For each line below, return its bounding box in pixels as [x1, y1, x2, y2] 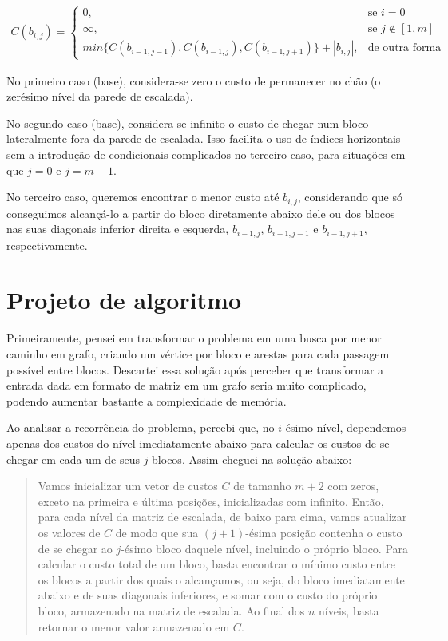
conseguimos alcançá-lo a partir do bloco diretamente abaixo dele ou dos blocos [6, 204, 395, 221]
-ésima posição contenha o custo [245, 524, 402, 540]
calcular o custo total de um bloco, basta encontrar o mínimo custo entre [38, 556, 395, 572]
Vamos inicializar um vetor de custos [38, 477, 218, 494]
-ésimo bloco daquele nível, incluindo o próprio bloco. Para [121, 540, 409, 556]
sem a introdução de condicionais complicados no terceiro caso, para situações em [6, 146, 406, 162]
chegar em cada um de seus [6, 450, 140, 467]
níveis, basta [319, 602, 379, 619]
